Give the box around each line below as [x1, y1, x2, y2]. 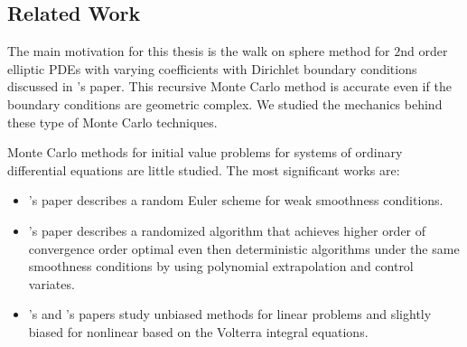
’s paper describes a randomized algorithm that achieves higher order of [28, 220, 426, 239]
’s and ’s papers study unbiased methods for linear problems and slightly [28, 305, 432, 324]
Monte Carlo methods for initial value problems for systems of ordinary [7, 143, 403, 162]
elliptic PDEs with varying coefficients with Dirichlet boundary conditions [7, 59, 417, 78]
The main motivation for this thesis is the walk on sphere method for [7, 42, 390, 61]
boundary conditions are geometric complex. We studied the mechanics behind [7, 94, 443, 113]
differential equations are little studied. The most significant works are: [7, 160, 400, 179]
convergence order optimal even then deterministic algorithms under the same [28, 239, 460, 258]
